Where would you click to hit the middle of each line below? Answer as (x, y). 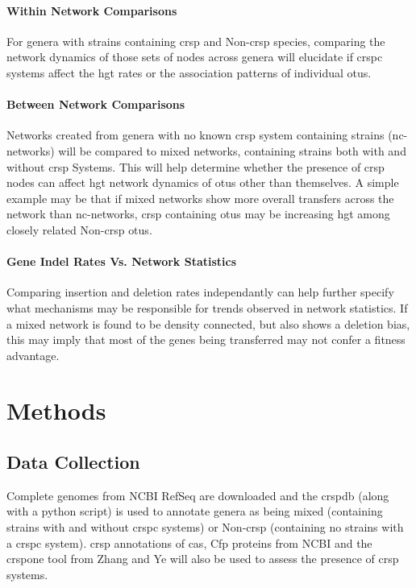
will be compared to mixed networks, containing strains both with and (232, 150)
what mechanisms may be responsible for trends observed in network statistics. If (207, 307)
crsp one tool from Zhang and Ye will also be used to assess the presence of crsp (203, 559)
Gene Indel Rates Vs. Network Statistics (122, 261)
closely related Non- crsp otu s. (79, 229)
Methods (56, 410)
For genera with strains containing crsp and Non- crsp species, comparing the (196, 41)
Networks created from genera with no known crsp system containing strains (196, 135)
